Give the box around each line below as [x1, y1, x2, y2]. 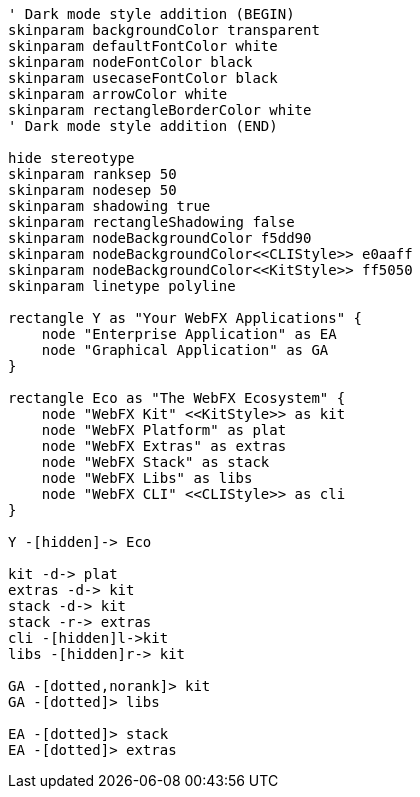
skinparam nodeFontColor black [8, 54, 253, 70]
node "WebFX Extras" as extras [41, 438, 287, 454]
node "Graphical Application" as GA [41, 342, 329, 358]
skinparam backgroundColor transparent [8, 22, 320, 38]
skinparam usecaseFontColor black [8, 70, 278, 86]
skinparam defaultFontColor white [8, 38, 278, 54]
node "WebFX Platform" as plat [41, 422, 287, 438]
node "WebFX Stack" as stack [41, 454, 270, 470]
